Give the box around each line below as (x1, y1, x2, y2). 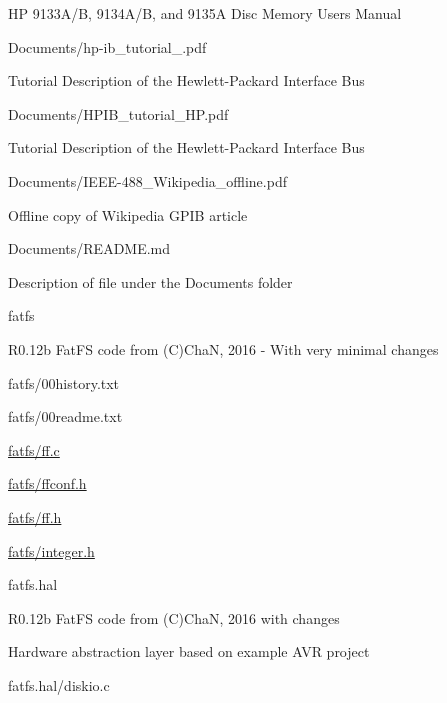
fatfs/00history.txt (8, 372, 120, 393)
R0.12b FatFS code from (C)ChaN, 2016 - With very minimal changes (8, 338, 439, 359)
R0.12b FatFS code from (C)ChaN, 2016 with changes (8, 607, 340, 628)
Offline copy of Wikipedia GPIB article (8, 204, 248, 225)
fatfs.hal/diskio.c (8, 674, 110, 695)
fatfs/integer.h (8, 540, 95, 561)
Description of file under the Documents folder (8, 271, 293, 292)
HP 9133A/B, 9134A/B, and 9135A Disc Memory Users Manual (8, 3, 402, 23)
